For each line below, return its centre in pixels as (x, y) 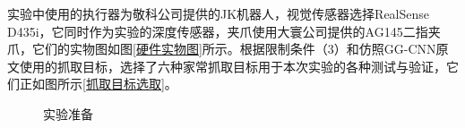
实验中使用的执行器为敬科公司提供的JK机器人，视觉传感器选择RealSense (219, 13)
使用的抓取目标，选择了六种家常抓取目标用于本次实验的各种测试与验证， (232, 66)
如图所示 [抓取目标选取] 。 (104, 84)
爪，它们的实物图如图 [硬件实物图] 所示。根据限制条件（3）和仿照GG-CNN (222, 49)
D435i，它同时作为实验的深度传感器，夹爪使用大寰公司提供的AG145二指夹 (224, 31)
